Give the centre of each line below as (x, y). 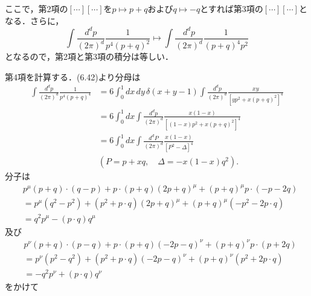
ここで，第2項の (37, 8)
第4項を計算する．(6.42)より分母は (73, 76)
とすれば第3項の (232, 8)
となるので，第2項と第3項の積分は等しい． (89, 56)
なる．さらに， (34, 20)
